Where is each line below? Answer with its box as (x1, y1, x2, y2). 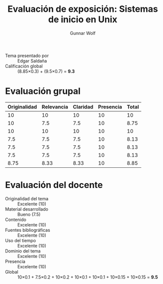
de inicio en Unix (48, 14, 117, 25)
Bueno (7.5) (17, 211, 41, 217)
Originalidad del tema (5, 195, 49, 201)
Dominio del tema (5, 248, 41, 254)
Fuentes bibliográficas (5, 227, 50, 233)
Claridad (73, 103, 94, 110)
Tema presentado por (5, 53, 49, 59)
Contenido (5, 217, 27, 222)
